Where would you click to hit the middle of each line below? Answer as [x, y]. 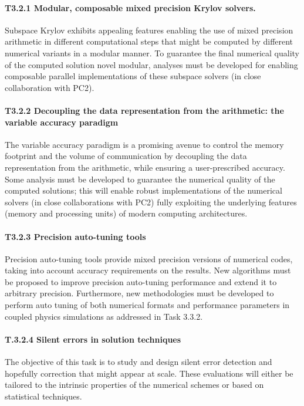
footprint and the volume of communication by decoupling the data [126, 156]
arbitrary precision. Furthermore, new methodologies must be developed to [139, 293]
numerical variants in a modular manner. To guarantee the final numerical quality [152, 53]
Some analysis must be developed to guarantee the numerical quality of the [140, 179]
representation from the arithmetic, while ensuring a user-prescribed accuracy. [145, 167]
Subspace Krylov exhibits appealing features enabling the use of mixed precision [149, 30]
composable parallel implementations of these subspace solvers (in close [133, 76]
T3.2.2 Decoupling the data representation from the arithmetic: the [144, 110]
